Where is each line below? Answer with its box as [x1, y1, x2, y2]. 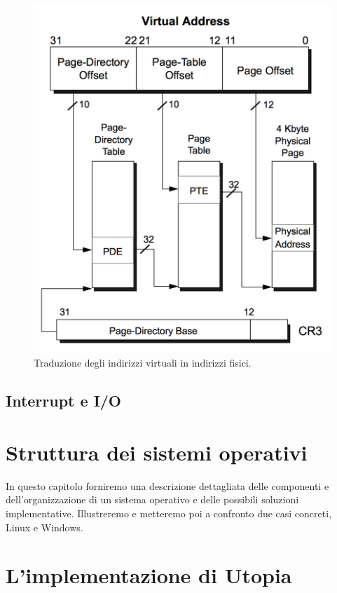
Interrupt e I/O [6, 390, 122, 411]
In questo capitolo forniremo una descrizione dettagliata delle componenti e [6, 478, 329, 493]
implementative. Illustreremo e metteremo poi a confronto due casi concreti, [6, 505, 332, 520]
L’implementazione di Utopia [6, 561, 292, 589]
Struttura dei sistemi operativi [6, 437, 308, 466]
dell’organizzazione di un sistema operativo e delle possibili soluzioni [6, 492, 299, 507]
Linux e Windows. [6, 519, 83, 534]
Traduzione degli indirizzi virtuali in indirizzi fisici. [34, 355, 252, 370]
